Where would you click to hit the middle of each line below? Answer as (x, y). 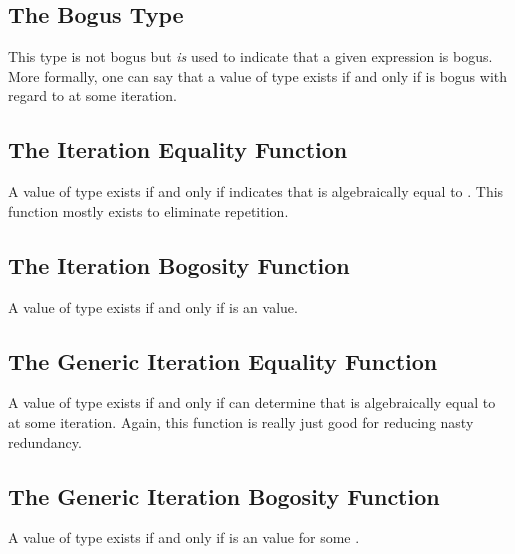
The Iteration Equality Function (178, 149)
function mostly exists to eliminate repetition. (148, 210)
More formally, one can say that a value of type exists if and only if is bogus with (258, 75)
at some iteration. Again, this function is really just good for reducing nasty (241, 421)
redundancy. (45, 441)
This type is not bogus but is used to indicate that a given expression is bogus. (250, 56)
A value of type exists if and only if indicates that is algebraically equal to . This (256, 191)
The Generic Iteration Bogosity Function (224, 495)
